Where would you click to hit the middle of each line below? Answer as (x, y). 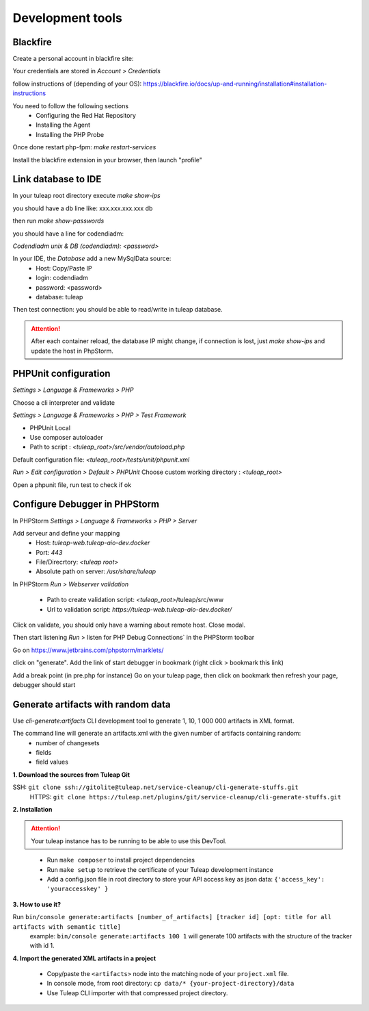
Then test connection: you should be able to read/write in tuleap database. (118, 310)
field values (52, 762)
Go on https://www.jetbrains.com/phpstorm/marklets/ (88, 650)
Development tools (67, 18)
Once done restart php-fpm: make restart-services (84, 147)
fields (44, 753)
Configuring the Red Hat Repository (86, 116)
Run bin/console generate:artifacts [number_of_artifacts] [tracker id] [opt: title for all (172, 917)
